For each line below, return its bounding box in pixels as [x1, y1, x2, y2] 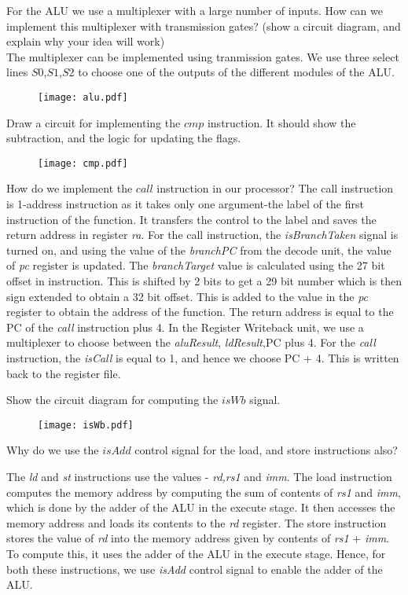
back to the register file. [6, 365, 121, 381]
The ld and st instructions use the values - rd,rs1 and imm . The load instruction [6, 468, 392, 485]
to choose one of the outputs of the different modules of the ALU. [78, 64, 395, 80]
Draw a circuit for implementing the [6, 114, 181, 130]
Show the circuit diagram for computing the [6, 391, 219, 408]
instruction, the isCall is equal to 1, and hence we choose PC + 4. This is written [6, 350, 399, 365]
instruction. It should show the [207, 114, 356, 130]
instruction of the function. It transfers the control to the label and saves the [6, 211, 377, 227]
